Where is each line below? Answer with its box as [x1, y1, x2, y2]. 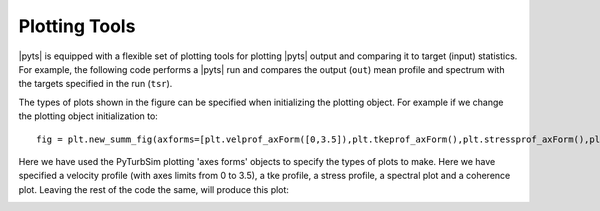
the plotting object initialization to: [18, 110, 159, 122]
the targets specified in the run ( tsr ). [18, 78, 173, 90]
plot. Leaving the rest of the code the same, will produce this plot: [18, 183, 290, 195]
